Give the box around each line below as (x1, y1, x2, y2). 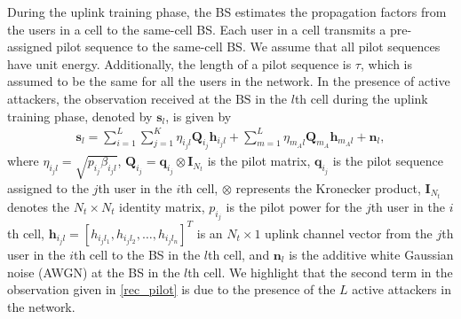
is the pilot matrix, (207, 152, 311, 170)
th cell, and (207, 245, 270, 263)
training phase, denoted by (7, 106, 153, 125)
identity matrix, (119, 197, 205, 215)
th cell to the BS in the (73, 245, 201, 263)
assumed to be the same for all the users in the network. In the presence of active (7, 72, 450, 90)
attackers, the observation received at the (7, 89, 232, 107)
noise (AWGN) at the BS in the (7, 262, 180, 281)
